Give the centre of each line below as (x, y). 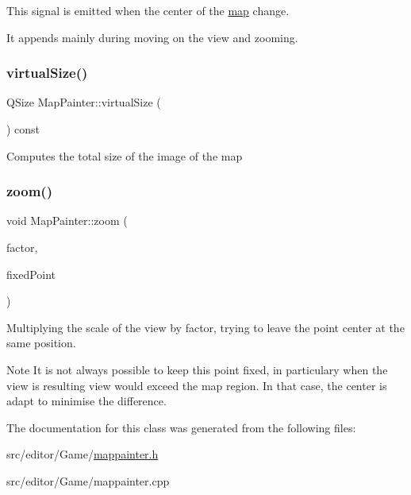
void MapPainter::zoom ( (67, 220)
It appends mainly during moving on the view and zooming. (152, 37)
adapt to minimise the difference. (86, 401)
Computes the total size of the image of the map (125, 155)
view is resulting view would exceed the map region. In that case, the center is (197, 385)
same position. (41, 343)
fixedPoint (31, 274)
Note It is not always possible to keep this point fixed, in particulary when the (197, 369)
